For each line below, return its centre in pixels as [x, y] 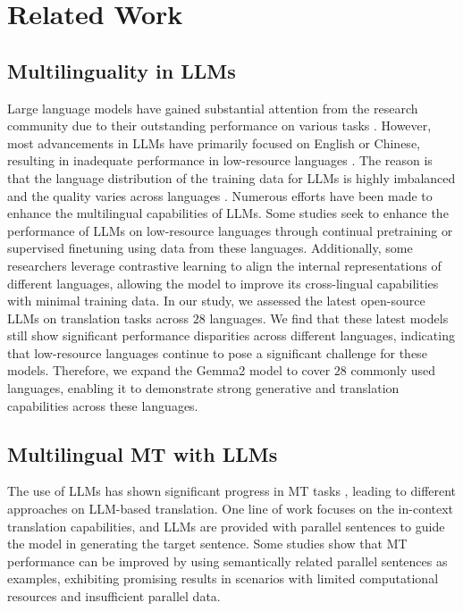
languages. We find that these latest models [329, 318]
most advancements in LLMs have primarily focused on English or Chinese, [214, 142]
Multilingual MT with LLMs [143, 453]
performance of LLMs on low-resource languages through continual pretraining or [230, 230]
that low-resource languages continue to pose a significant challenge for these [217, 352]
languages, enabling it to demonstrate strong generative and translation [203, 388]
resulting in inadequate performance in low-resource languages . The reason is [220, 160]
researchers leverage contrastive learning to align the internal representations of [224, 265]
